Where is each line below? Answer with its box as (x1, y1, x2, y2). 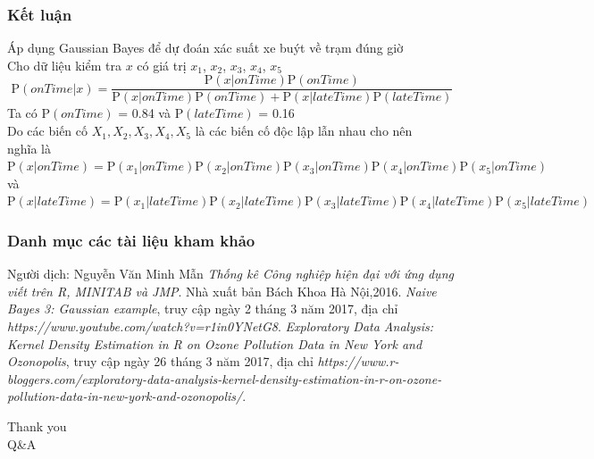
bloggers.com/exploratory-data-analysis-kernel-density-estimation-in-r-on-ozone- (7, 369, 442, 388)
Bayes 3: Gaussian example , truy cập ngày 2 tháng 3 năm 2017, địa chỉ (7, 299, 398, 318)
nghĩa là (7, 138, 52, 157)
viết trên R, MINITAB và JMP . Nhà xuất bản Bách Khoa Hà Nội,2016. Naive (7, 281, 437, 300)
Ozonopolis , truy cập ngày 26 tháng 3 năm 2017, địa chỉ (7, 352, 314, 371)
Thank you (7, 417, 67, 435)
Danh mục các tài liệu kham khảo (7, 229, 255, 251)
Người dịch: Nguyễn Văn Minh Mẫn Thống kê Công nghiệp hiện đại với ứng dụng (7, 264, 454, 283)
